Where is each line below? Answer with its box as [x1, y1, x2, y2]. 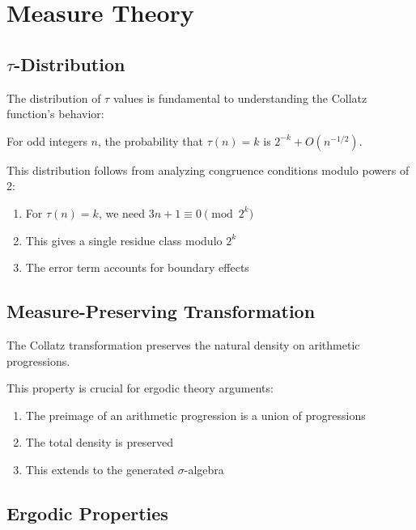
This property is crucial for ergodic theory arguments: [6, 379, 274, 396]
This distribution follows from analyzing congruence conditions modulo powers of [6, 161, 410, 178]
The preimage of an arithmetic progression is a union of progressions [25, 406, 366, 423]
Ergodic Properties [6, 500, 168, 525]
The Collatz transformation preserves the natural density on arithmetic [6, 336, 360, 353]
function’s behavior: [6, 105, 104, 122]
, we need [98, 204, 146, 221]
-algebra [184, 460, 224, 477]
